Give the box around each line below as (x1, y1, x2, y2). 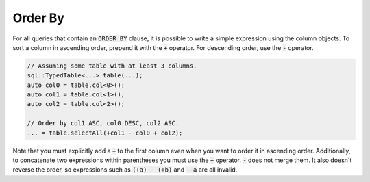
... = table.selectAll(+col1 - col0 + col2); (27, 129, 183, 137)
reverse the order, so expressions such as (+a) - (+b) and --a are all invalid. (12, 166, 238, 174)
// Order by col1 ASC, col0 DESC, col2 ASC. (27, 120, 180, 127)
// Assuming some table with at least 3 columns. (27, 62, 197, 70)
